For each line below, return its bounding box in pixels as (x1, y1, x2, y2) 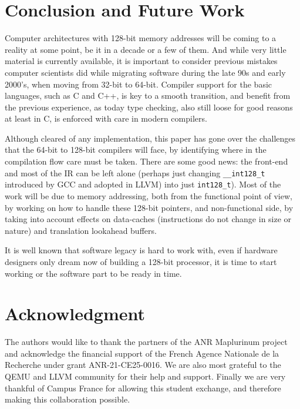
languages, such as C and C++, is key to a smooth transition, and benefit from (5, 89, 291, 102)
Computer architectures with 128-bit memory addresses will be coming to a (5, 32, 277, 44)
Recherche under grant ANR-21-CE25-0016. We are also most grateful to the (5, 358, 281, 371)
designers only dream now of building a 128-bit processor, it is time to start (5, 255, 277, 267)
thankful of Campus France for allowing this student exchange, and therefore (5, 381, 281, 394)
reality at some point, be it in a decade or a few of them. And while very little (5, 43, 286, 55)
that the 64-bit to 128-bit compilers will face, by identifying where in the (5, 143, 267, 156)
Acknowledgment (5, 301, 145, 326)
